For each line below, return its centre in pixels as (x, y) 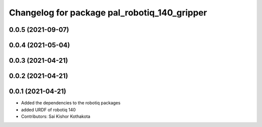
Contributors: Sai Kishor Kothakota (56, 116)
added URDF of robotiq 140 (49, 110)
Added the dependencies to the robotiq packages (71, 103)
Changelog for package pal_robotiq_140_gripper (108, 13)
